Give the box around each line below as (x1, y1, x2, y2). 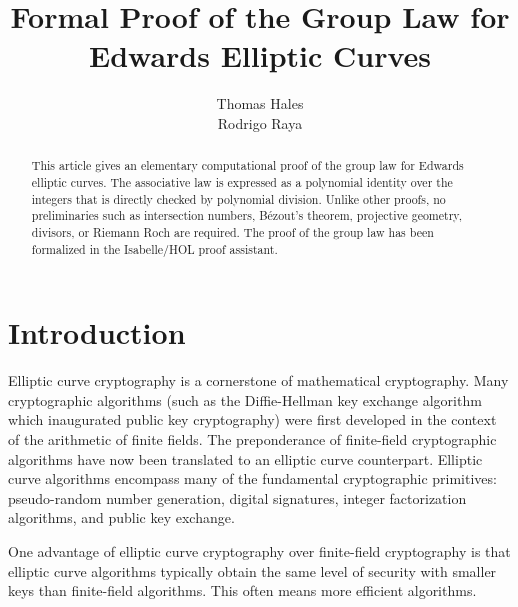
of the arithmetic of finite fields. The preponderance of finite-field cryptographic (8, 428, 497, 449)
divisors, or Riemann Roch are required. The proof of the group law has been (31, 223, 434, 240)
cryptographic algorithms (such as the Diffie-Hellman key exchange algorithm (8, 389, 482, 410)
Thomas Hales (216, 93, 304, 114)
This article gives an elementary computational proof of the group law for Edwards (31, 157, 464, 174)
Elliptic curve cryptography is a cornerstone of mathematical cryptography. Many (8, 370, 509, 391)
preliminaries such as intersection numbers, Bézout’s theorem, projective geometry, (31, 207, 462, 224)
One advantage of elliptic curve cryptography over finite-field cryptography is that (8, 540, 511, 561)
